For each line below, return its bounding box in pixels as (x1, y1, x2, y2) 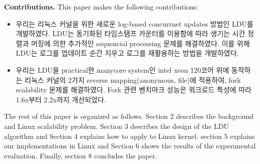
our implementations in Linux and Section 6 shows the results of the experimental (4, 140, 256, 151)
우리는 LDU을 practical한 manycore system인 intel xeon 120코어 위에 (16, 64, 229, 75)
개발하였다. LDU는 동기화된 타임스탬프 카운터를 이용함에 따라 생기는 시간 (16, 28, 245, 39)
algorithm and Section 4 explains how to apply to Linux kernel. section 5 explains (4, 130, 255, 141)
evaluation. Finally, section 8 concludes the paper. (4, 150, 157, 160)
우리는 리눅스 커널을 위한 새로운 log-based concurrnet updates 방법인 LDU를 (16, 18, 253, 29)
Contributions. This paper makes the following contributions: (4, 2, 198, 12)
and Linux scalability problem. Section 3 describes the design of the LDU (4, 120, 229, 131)
